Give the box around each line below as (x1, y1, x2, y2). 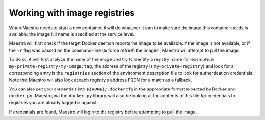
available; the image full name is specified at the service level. (9, 31, 134, 37)
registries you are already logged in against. (9, 100, 98, 106)
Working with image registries (9, 7, 135, 18)
